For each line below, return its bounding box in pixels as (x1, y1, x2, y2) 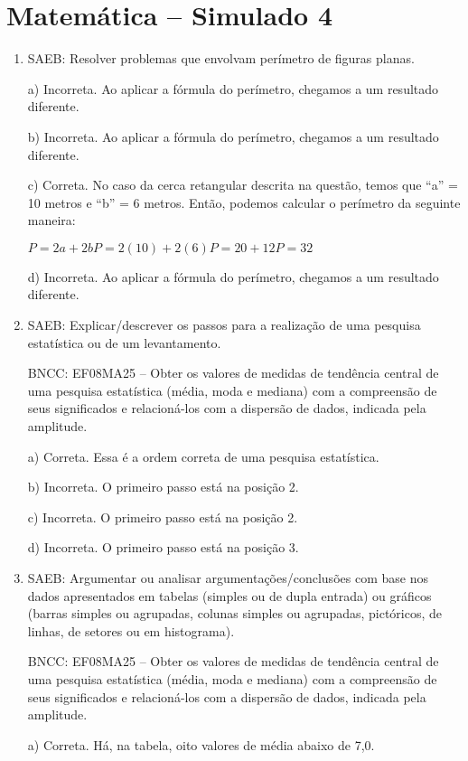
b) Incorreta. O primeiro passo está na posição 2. (27, 477, 299, 496)
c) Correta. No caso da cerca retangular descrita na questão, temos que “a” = (27, 175, 458, 194)
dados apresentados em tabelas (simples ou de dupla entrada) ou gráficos (27, 586, 432, 605)
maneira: (27, 211, 76, 230)
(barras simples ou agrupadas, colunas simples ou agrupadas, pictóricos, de (27, 604, 443, 623)
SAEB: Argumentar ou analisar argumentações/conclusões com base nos (27, 568, 428, 587)
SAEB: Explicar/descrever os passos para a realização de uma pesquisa (27, 315, 421, 334)
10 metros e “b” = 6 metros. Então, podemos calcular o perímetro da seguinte (27, 193, 461, 211)
